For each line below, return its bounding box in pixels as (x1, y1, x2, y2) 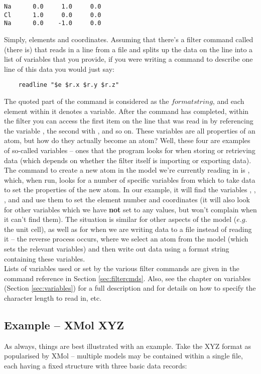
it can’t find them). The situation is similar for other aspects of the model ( (4, 214, 237, 224)
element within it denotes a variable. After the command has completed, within (4, 105, 249, 116)
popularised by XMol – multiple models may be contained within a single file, (4, 350, 243, 361)
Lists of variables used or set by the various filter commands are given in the (4, 263, 239, 274)
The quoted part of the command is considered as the (4, 96, 169, 106)
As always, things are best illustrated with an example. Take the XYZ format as (4, 340, 251, 351)
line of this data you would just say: (4, 63, 114, 74)
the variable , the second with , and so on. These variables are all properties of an (4, 125, 255, 136)
